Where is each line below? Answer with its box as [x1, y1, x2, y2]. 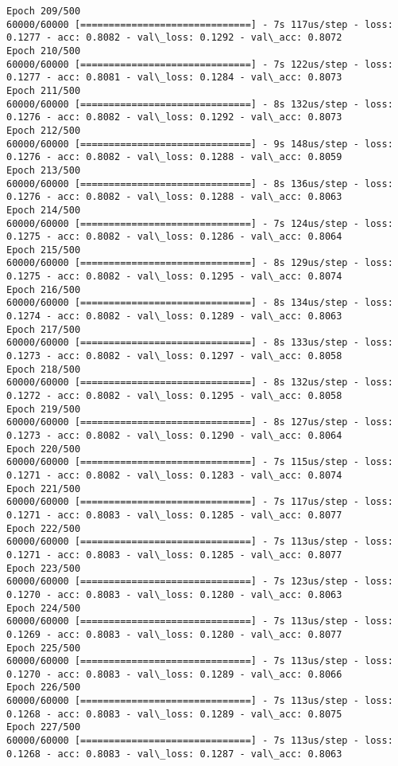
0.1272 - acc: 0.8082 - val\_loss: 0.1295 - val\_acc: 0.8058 [6, 390, 342, 402]
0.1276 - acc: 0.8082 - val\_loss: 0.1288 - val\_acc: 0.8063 [6, 191, 342, 203]
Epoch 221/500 [6, 483, 81, 494]
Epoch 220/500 [6, 443, 81, 455]
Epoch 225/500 [6, 642, 81, 654]
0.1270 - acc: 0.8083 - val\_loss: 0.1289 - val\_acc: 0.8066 [6, 668, 342, 680]
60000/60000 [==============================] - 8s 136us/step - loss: [6, 178, 393, 190]
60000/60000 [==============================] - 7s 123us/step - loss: [6, 576, 393, 588]
